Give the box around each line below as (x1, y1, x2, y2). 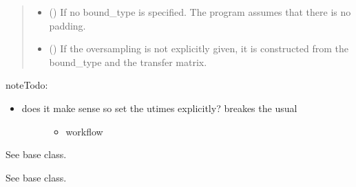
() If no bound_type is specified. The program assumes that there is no (49, 5, 351, 19)
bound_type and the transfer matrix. (49, 54, 207, 69)
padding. (49, 18, 86, 32)
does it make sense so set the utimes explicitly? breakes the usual (21, 100, 297, 115)
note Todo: (6, 78, 48, 92)
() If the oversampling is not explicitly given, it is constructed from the (49, 41, 349, 56)
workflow (65, 124, 103, 138)
